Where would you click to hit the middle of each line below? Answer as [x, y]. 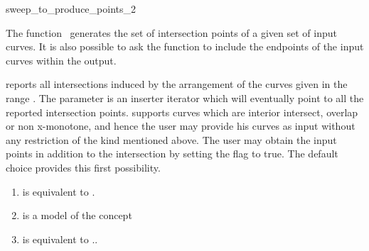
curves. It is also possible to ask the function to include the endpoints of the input [185, 46]
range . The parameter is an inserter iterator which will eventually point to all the [185, 97]
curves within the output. [61, 60]
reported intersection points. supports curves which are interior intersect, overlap [182, 112]
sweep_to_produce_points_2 [71, 9]
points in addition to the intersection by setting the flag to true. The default [172, 154]
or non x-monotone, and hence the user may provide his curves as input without [181, 126]
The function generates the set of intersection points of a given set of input [171, 32]
